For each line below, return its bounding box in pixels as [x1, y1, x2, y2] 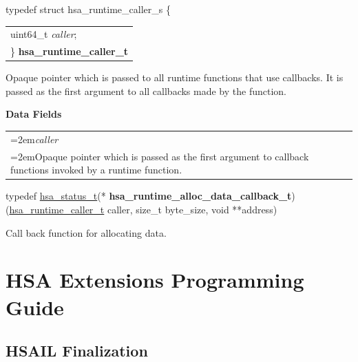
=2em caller [10, 131, 59, 146]
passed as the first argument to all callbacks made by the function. [6, 83, 287, 98]
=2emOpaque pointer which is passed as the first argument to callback [10, 149, 309, 163]
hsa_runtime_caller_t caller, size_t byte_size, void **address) [9, 202, 277, 216]
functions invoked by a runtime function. [10, 162, 182, 177]
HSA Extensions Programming [6, 266, 304, 294]
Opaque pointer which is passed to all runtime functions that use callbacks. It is [6, 70, 344, 85]
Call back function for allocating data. [6, 225, 167, 239]
